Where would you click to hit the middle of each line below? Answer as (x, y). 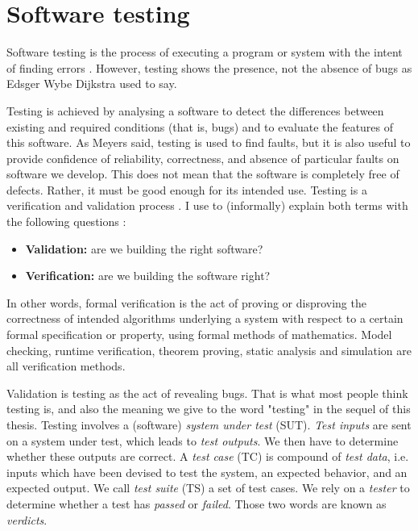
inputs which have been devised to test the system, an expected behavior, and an (207, 472)
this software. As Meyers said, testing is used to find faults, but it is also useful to (209, 142)
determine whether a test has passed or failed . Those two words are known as (197, 503)
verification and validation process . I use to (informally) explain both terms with (207, 205)
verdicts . (27, 519)
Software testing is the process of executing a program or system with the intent (205, 52)
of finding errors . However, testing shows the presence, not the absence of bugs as (209, 67)
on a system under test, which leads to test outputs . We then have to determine (203, 440)
